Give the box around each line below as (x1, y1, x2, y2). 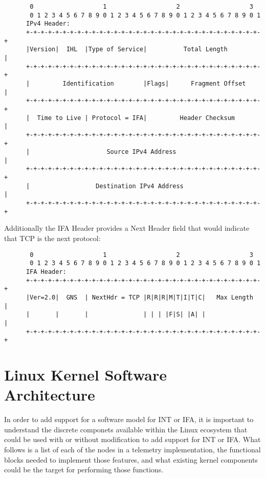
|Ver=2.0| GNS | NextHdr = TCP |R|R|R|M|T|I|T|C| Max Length (26, 293, 253, 301)
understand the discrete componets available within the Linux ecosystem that (4, 424, 248, 434)
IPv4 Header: (26, 20, 70, 28)
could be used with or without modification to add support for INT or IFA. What (4, 434, 261, 445)
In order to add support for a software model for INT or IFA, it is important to (4, 414, 254, 425)
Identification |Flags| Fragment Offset (62, 79, 246, 87)
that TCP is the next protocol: (4, 233, 101, 243)
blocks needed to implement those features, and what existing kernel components (4, 454, 258, 465)
